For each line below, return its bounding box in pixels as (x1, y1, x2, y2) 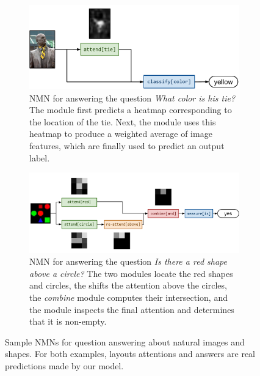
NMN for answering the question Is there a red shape (29, 255, 227, 268)
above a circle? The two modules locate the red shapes (29, 267, 233, 279)
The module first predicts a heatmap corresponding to (29, 103, 232, 116)
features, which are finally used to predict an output (29, 139, 225, 152)
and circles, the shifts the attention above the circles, (29, 279, 227, 292)
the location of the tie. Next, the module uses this (29, 115, 216, 128)
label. (29, 151, 50, 164)
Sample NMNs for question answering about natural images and (5, 335, 245, 348)
